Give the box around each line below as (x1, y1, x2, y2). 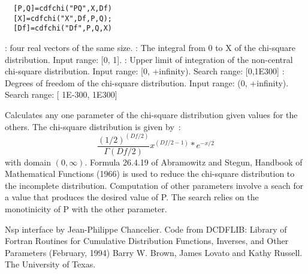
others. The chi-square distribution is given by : (5, 120, 181, 133)
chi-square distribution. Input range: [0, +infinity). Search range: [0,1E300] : (5, 65, 285, 77)
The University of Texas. (5, 258, 96, 270)
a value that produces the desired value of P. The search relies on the (5, 191, 259, 203)
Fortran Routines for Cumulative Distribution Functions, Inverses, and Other (5, 234, 289, 247)
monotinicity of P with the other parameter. (5, 203, 167, 215)
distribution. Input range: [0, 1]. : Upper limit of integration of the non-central (5, 53, 293, 65)
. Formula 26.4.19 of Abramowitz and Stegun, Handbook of (84, 155, 303, 168)
